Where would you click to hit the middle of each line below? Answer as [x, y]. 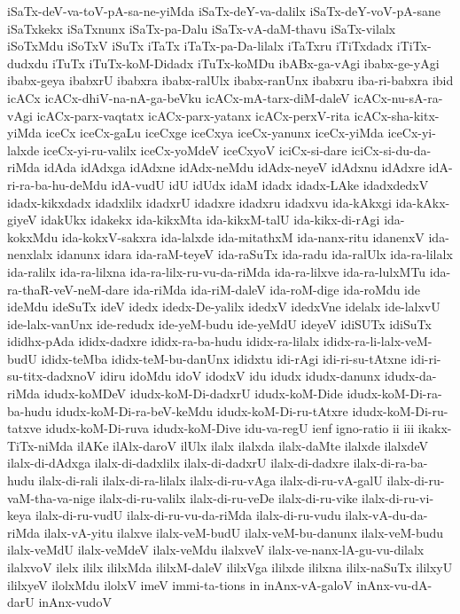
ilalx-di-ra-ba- [390, 463]
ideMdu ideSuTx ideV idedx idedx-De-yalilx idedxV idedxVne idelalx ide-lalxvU [224, 307]
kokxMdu [33, 236]
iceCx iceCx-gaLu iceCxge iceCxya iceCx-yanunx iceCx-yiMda [214, 133]
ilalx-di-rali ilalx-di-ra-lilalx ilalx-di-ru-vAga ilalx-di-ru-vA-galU [211, 480]
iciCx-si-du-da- [391, 150]
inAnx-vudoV [75, 602]
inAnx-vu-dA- [394, 584]
